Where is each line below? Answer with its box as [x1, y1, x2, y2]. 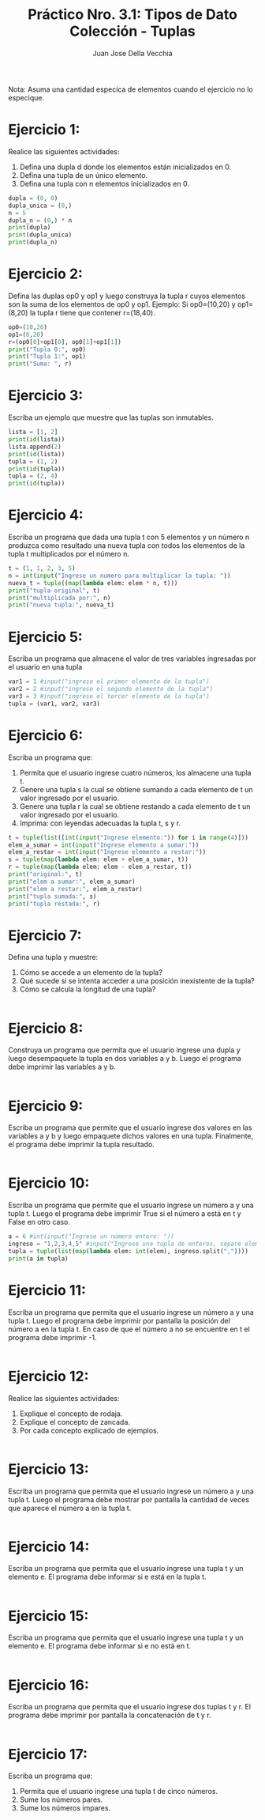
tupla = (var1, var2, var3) [8, 700, 101, 708]
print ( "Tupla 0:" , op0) [8, 345, 87, 353]
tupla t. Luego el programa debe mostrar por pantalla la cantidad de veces [8, 1494, 250, 1504]
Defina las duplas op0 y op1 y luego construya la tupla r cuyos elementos [8, 291, 246, 300]
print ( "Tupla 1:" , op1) [8, 353, 87, 361]
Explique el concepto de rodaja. [19, 1409, 123, 1418]
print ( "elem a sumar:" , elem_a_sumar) [8, 878, 136, 885]
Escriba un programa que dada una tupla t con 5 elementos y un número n [8, 532, 250, 542]
